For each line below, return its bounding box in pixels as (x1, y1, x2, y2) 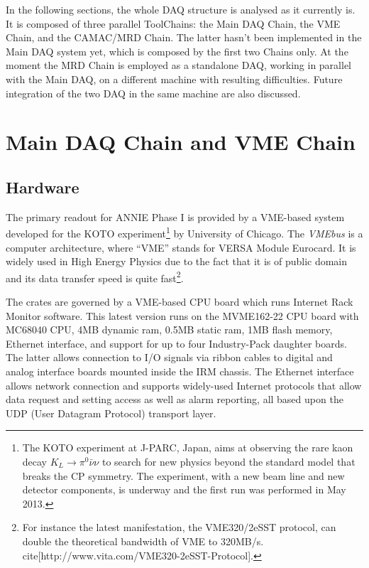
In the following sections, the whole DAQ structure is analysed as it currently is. (6, 2, 356, 16)
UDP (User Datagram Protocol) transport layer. (6, 405, 216, 420)
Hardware (6, 176, 79, 198)
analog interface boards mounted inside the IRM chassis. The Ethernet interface (6, 363, 354, 378)
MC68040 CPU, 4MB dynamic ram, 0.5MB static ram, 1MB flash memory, (6, 322, 333, 337)
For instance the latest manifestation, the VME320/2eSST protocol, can (22, 520, 336, 535)
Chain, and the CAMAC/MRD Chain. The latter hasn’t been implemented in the (6, 30, 362, 45)
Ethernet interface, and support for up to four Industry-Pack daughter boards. (6, 336, 347, 350)
